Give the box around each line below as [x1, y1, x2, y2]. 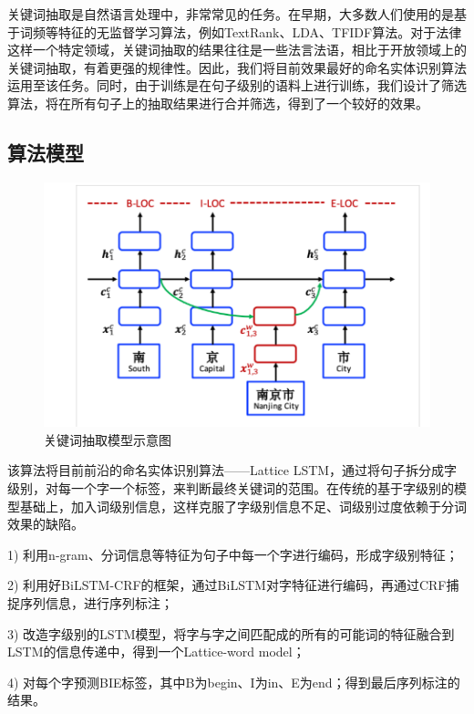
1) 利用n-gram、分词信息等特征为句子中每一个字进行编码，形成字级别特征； [7, 544, 459, 564]
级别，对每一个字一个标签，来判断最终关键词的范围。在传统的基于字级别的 [7, 479, 454, 498]
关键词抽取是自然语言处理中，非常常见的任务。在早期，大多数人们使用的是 [7, 5, 454, 23]
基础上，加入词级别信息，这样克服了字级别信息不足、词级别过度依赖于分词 [19, 496, 467, 515]
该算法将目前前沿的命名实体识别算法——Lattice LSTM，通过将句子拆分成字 [7, 460, 458, 480]
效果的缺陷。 [7, 514, 84, 533]
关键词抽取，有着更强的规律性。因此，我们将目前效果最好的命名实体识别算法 [7, 57, 467, 77]
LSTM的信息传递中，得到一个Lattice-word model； [7, 642, 305, 661]
